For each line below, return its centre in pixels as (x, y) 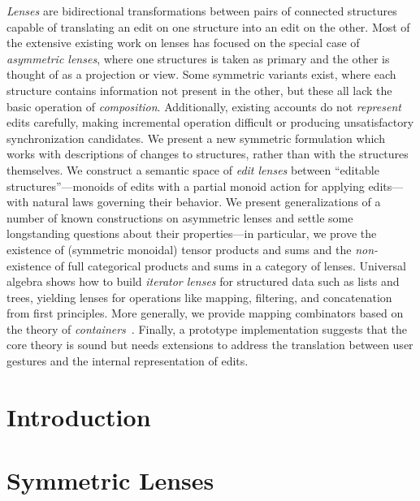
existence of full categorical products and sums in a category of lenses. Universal (206, 265)
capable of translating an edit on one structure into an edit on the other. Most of (208, 26)
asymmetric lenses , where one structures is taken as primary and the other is (198, 58)
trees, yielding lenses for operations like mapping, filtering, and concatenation (199, 297)
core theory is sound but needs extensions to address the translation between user (210, 345)
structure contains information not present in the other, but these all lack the (199, 90)
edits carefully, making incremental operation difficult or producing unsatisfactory (210, 122)
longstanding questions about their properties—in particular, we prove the (192, 233)
